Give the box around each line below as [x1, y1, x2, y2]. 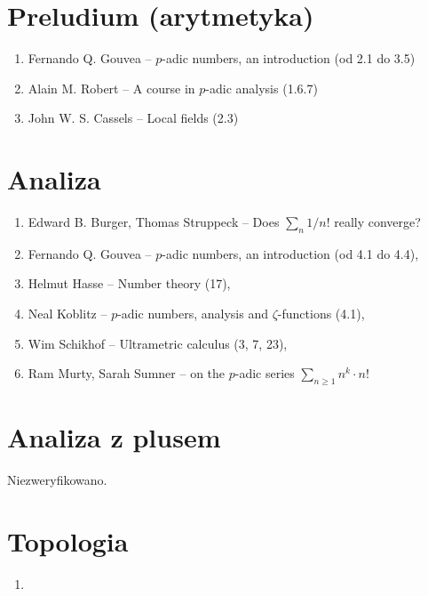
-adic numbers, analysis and [117, 304, 269, 323]
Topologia [7, 522, 129, 559]
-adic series [234, 364, 295, 383]
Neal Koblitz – [28, 304, 107, 323]
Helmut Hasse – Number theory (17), [28, 274, 231, 293]
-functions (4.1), [277, 304, 365, 323]
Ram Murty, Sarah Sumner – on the [28, 364, 226, 383]
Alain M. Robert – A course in [28, 78, 195, 97]
